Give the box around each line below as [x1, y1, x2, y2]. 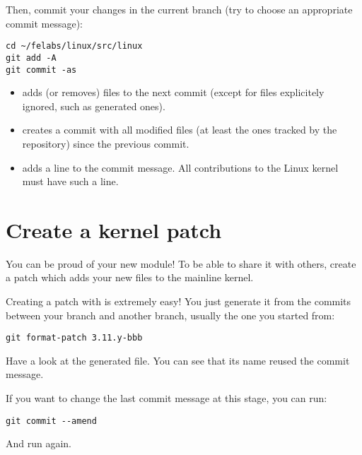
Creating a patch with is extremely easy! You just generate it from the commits [6, 294, 351, 309]
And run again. [6, 436, 72, 451]
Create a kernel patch [6, 215, 222, 244]
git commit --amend [6, 415, 97, 426]
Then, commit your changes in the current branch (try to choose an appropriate [6, 2, 353, 16]
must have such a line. [22, 174, 119, 189]
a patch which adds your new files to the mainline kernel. [6, 270, 254, 285]
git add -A [6, 52, 57, 63]
